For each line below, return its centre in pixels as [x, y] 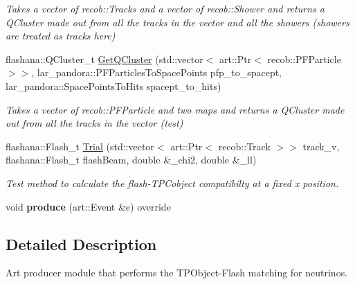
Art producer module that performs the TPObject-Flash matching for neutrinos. [177, 273]
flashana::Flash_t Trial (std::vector [80, 146]
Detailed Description [81, 243]
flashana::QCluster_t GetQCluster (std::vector [104, 59]
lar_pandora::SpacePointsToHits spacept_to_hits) [113, 86]
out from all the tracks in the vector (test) [94, 123]
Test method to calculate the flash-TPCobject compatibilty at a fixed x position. [172, 183]
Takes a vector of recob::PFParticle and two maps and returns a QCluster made [175, 109]
